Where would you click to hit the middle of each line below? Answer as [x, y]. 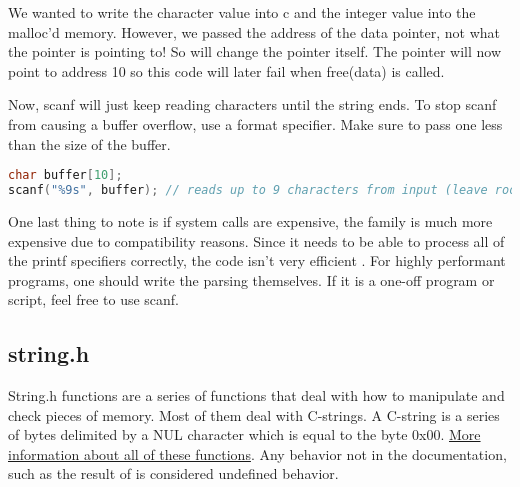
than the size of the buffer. [89, 143]
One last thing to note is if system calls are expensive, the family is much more [250, 220]
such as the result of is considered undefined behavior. [173, 473]
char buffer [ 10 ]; [65, 175]
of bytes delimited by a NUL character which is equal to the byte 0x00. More [244, 434]
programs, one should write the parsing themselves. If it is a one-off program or [251, 279]
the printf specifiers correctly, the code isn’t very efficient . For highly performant [257, 260]
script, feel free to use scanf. [94, 299]
